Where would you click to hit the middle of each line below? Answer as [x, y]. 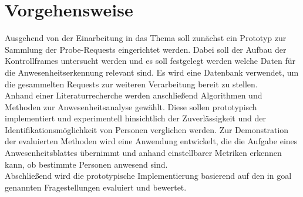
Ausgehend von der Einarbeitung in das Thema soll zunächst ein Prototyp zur [146, 38]
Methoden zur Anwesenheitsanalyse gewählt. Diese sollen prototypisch [131, 106]
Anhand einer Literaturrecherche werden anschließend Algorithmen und [134, 95]
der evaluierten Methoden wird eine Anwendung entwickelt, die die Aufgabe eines [151, 141]
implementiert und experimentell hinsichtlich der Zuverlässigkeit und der [135, 118]
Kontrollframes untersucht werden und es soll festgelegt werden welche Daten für [150, 61]
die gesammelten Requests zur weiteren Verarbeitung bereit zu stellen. [131, 84]
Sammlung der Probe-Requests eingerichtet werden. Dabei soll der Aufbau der [146, 49]
